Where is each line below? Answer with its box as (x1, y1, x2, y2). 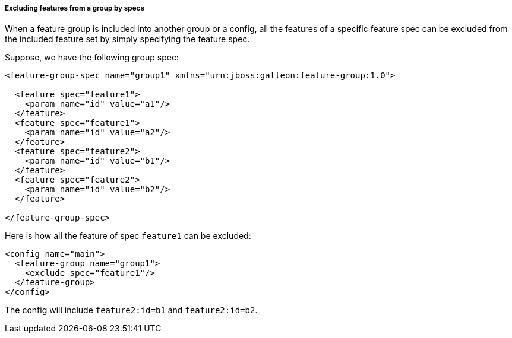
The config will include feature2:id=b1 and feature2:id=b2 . (5, 305, 258, 315)
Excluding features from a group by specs (5, 4, 144, 12)
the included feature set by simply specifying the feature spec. (5, 34, 250, 44)
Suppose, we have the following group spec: (5, 52, 179, 63)
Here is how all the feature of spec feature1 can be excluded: (5, 231, 251, 241)
